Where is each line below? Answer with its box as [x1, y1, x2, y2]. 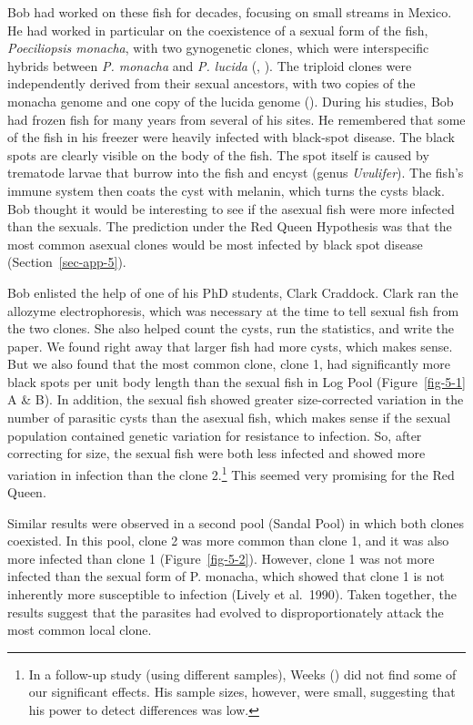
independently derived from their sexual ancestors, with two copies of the [7, 74, 416, 93]
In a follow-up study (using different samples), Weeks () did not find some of [28, 664, 457, 683]
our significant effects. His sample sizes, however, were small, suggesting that [28, 682, 456, 701]
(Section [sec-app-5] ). [7, 252, 126, 271]
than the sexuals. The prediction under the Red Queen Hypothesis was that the [7, 217, 452, 236]
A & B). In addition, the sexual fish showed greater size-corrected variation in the [7, 390, 464, 409]
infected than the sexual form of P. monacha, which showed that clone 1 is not [7, 567, 445, 586]
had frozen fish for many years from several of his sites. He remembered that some [7, 109, 466, 128]
